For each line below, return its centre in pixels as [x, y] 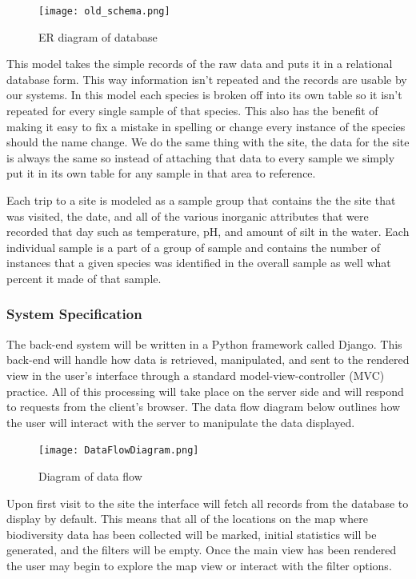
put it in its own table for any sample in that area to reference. [161, 173]
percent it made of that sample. [84, 278]
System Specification [74, 314]
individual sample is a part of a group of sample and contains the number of [194, 247]
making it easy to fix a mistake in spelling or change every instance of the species [206, 126]
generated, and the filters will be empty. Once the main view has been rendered [202, 550]
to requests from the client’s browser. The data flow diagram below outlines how [204, 407]
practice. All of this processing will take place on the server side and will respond [205, 391]
